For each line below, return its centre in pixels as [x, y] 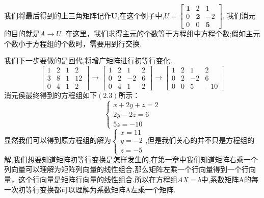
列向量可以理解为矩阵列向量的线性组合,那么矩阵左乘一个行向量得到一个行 [126, 169]
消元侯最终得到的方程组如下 [50, 95]
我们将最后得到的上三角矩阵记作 [58, 15]
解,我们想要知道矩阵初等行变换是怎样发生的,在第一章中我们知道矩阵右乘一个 [131, 159]
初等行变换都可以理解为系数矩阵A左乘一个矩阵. [97, 189]
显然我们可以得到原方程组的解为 [58, 140]
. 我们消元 [239, 15]
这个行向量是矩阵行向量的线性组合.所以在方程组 [98, 179]
